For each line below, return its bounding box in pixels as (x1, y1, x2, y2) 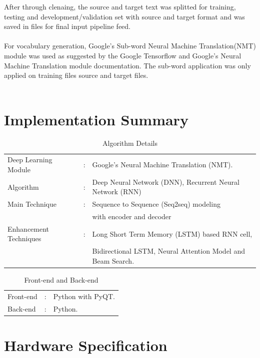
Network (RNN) (92, 186, 141, 197)
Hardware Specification (4, 335, 167, 355)
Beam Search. (92, 255, 134, 266)
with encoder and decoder (92, 211, 171, 222)
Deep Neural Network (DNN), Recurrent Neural (92, 176, 239, 187)
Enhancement (7, 223, 49, 234)
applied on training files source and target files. (4, 70, 148, 80)
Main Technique (7, 199, 57, 209)
